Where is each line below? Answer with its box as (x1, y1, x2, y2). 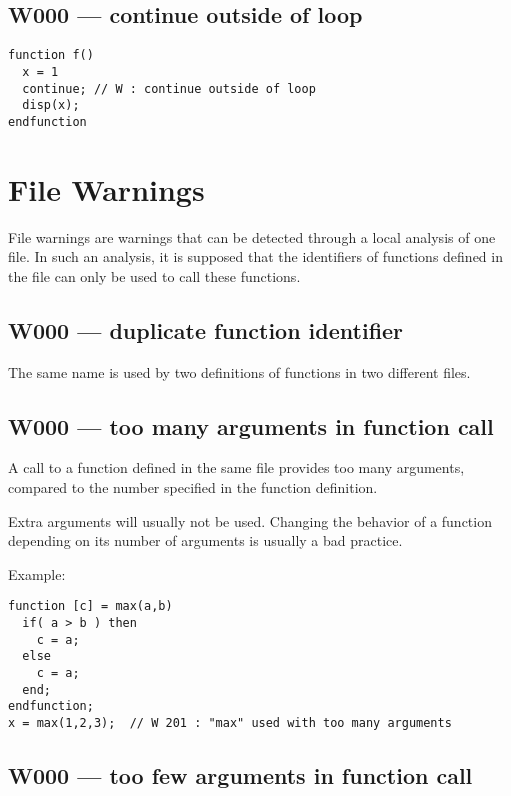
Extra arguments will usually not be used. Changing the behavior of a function (8, 510, 492, 531)
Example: (8, 563, 66, 584)
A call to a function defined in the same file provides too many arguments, (8, 457, 465, 478)
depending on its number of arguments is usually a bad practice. (8, 530, 403, 551)
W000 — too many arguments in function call (8, 410, 494, 441)
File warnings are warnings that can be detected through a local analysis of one (8, 226, 496, 247)
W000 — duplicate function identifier (8, 314, 404, 345)
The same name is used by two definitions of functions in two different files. (8, 361, 471, 382)
